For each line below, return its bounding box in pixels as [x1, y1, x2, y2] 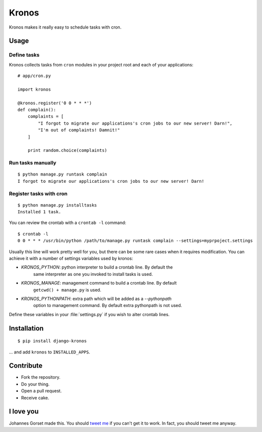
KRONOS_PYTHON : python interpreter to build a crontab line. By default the [21, 264, 173, 270]
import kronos [17, 86, 51, 92]
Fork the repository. [21, 374, 61, 380]
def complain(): [17, 107, 56, 112]
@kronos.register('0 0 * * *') [17, 100, 92, 106]
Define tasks [9, 51, 40, 58]
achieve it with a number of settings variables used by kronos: [9, 256, 133, 261]
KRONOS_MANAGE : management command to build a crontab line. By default [21, 280, 177, 286]
